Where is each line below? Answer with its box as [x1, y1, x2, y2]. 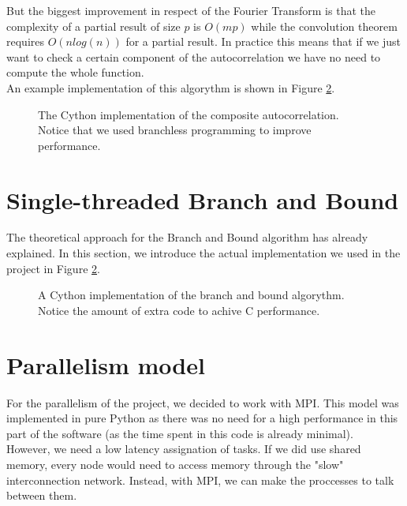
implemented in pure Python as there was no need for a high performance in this [6, 410, 398, 426]
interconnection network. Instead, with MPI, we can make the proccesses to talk [6, 471, 394, 488]
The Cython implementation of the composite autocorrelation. [38, 106, 339, 122]
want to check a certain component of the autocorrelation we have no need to [6, 48, 381, 65]
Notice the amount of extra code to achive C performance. [38, 302, 320, 318]
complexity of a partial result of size [6, 17, 181, 34]
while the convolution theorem [251, 17, 398, 34]
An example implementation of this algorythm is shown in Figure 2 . [6, 79, 335, 96]
